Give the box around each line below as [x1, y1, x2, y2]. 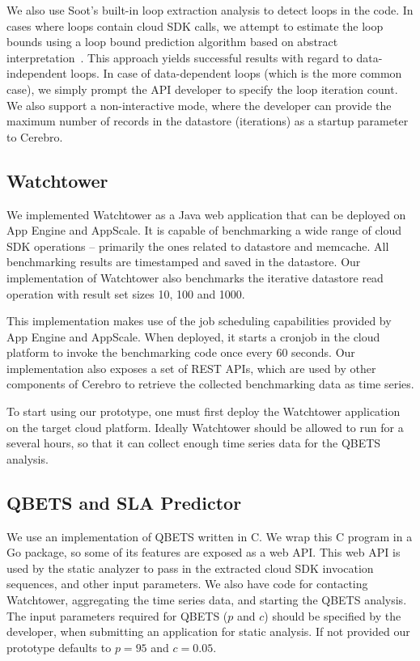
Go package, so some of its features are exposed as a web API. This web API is [6, 544, 401, 561]
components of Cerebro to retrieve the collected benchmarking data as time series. [6, 375, 414, 392]
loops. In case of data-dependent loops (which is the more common [70, 65, 402, 82]
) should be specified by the [264, 607, 401, 624]
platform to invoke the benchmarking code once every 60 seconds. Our [6, 344, 355, 361]
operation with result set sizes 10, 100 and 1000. [6, 285, 245, 302]
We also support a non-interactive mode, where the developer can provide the [6, 96, 392, 113]
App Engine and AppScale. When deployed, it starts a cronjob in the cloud [6, 328, 380, 345]
